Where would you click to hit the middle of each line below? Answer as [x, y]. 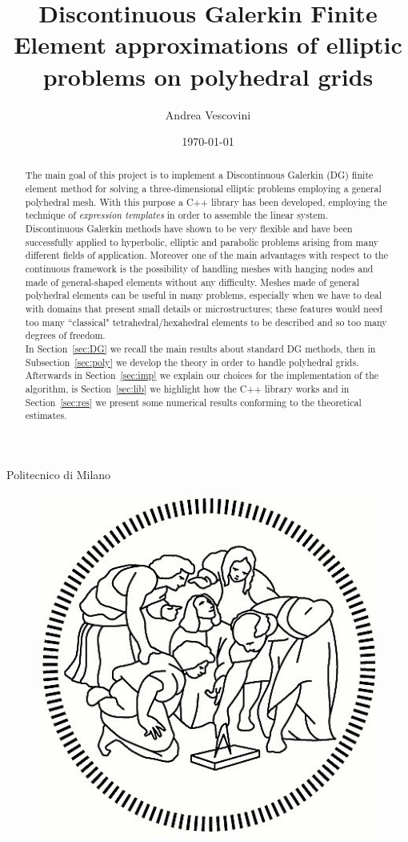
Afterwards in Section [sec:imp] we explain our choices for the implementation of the [202, 375]
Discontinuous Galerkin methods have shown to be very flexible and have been [189, 229]
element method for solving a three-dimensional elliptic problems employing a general [203, 189]
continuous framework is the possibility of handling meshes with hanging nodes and [199, 269]
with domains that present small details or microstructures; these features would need [204, 309]
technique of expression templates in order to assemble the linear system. [176, 215]
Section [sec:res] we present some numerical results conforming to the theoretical [193, 402]
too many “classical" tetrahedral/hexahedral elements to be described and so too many [206, 322]
